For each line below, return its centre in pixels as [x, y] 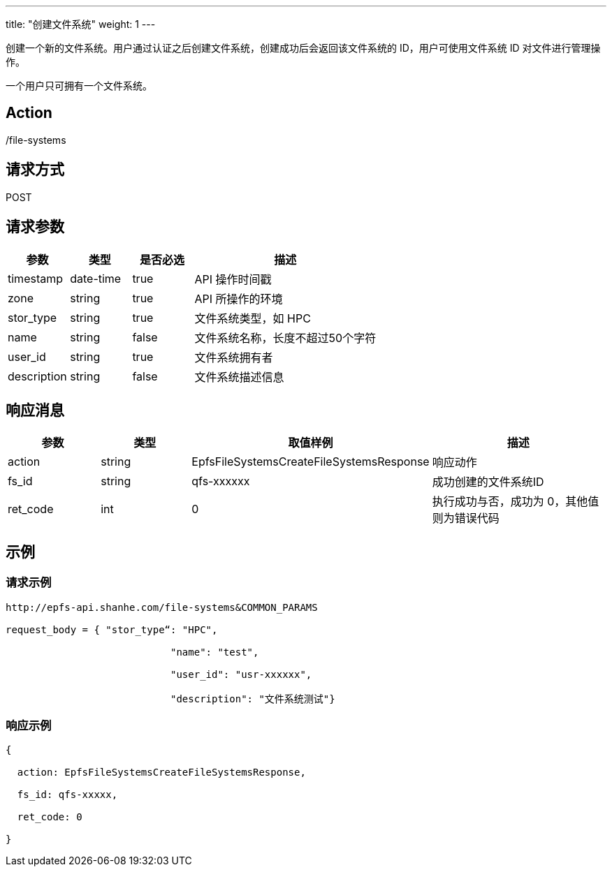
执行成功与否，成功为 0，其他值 [516, 502]
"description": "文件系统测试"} [253, 699]
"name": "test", [215, 652]
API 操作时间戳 [233, 279]
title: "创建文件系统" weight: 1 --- [81, 24]
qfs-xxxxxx [221, 481]
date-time [96, 278]
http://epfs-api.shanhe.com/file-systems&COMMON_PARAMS [162, 607]
